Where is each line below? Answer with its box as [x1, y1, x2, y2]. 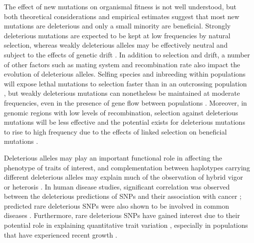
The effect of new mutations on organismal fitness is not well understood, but [4, 1, 236, 11]
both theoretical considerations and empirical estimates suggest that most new [4, 11, 239, 21]
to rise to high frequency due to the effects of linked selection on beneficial [4, 126, 227, 136]
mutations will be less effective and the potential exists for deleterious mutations [4, 117, 245, 127]
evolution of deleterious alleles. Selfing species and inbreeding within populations [4, 69, 246, 79]
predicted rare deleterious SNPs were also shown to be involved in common [4, 200, 229, 211]
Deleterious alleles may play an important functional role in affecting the [4, 152, 222, 162]
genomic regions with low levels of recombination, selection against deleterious [4, 107, 238, 117]
